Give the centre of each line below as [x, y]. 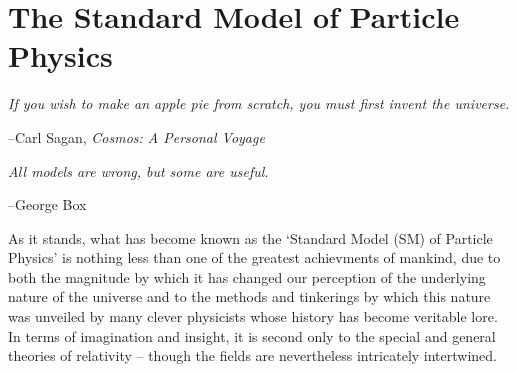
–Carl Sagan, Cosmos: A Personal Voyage [136, 136]
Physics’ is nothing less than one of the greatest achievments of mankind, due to [254, 257]
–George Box [47, 204]
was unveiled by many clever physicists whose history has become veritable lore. [253, 316]
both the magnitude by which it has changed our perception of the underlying [247, 276]
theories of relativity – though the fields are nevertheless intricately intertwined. [252, 355]
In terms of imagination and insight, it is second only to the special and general [252, 335]
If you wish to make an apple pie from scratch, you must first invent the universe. [259, 103]
